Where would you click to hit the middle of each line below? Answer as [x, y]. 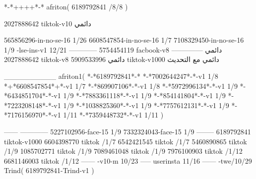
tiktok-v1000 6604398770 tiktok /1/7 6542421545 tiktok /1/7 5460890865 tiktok [126, 141]
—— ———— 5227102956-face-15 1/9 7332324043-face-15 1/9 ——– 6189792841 [128, 131]
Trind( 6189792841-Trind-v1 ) [49, 170]
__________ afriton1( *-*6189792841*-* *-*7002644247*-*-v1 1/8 [111, 76]
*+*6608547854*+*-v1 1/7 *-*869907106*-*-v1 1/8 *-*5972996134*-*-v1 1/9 [121, 86]
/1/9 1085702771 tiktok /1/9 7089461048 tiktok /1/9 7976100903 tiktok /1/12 [123, 151]
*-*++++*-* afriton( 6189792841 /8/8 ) [66, 6]
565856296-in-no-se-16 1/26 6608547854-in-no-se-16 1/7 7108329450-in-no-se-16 [124, 40]
